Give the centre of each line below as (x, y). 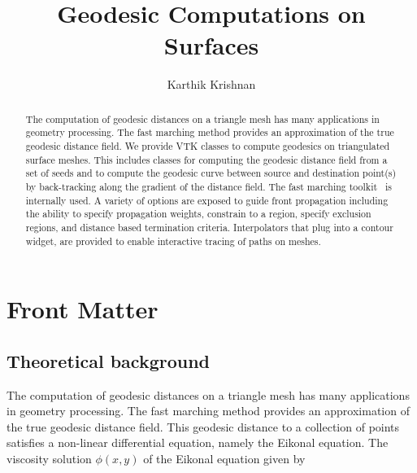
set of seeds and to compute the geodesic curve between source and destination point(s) (211, 173)
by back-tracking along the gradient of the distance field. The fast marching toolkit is (208, 186)
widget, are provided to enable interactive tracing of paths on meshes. (173, 241)
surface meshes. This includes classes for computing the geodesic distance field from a (206, 159)
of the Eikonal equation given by (224, 459)
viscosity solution (49, 459)
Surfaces (211, 45)
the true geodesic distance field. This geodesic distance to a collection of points (203, 426)
